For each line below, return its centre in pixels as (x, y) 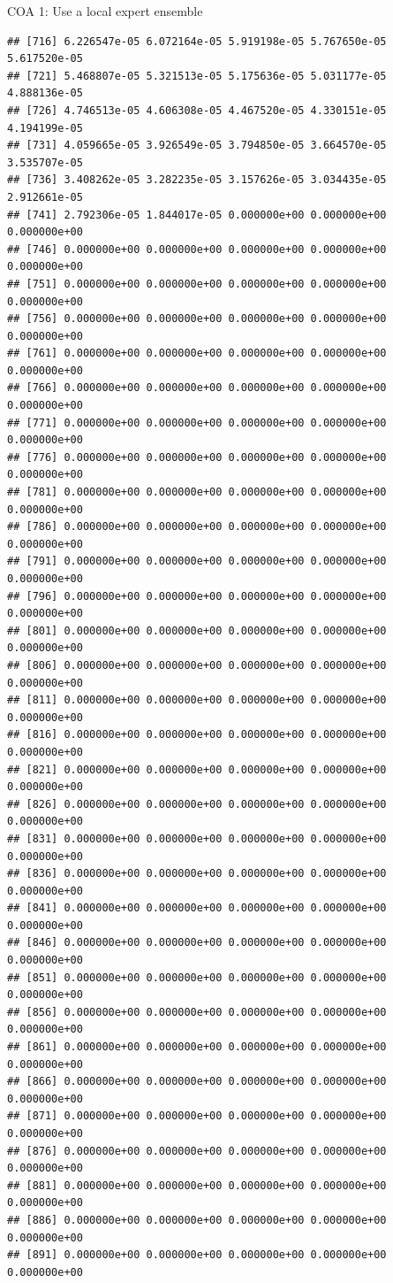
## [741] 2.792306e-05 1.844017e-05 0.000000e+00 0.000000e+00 (197, 215)
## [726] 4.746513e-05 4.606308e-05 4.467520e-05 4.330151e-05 (197, 110)
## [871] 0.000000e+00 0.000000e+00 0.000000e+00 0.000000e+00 (197, 1116)
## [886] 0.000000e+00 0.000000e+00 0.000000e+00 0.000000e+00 (197, 1220)
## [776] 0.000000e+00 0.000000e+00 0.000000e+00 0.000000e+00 (197, 457)
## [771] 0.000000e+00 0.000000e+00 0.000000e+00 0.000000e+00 (197, 423)
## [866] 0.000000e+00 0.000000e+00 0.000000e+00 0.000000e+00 (197, 1082)
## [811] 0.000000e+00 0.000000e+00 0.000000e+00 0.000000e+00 (197, 700)
